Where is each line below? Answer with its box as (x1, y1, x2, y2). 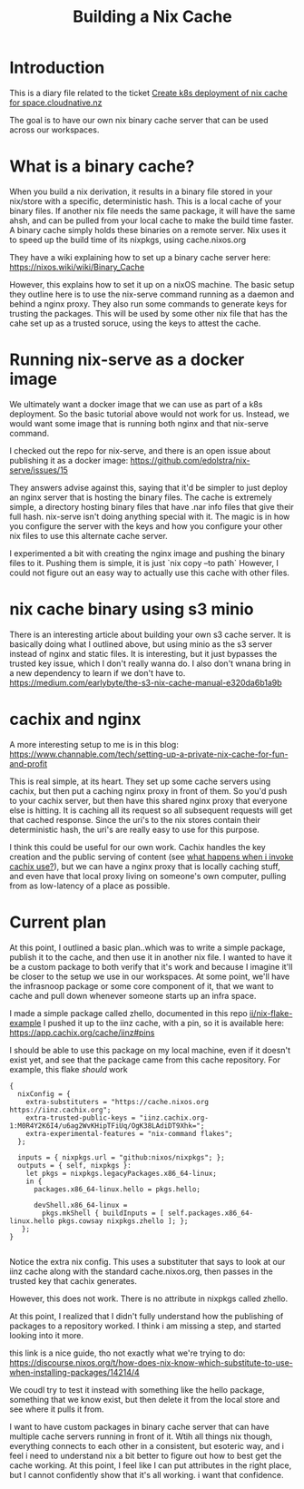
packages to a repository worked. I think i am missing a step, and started (9, 1320, 281, 1331)
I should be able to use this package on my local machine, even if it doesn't (9, 1044, 291, 1055)
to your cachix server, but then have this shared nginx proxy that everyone (9, 795, 288, 806)
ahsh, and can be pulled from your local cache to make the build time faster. (9, 215, 294, 226)
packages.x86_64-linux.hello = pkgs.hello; (33, 1184, 201, 1194)
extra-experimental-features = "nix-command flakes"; (25, 1129, 233, 1138)
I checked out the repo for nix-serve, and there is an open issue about (9, 445, 271, 456)
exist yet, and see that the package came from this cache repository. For (9, 1054, 281, 1065)
